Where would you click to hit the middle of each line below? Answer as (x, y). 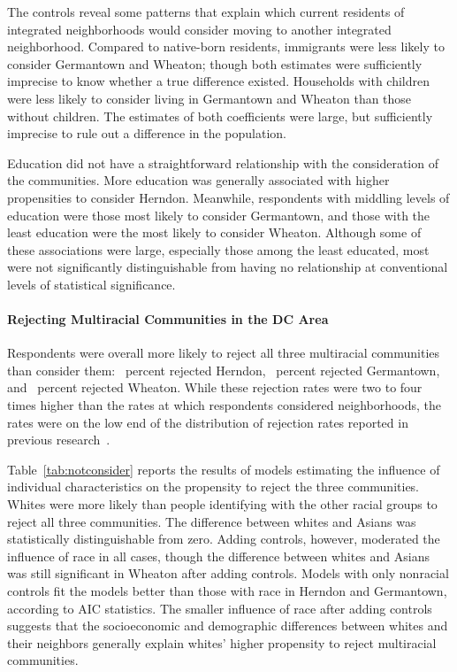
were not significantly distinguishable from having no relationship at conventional (228, 267)
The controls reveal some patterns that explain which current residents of (206, 12)
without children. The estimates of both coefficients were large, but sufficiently (220, 116)
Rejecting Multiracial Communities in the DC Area (168, 319)
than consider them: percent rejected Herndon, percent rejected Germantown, (224, 370)
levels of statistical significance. (91, 284)
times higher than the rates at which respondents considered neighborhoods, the (225, 405)
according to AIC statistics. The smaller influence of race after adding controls (220, 608)
